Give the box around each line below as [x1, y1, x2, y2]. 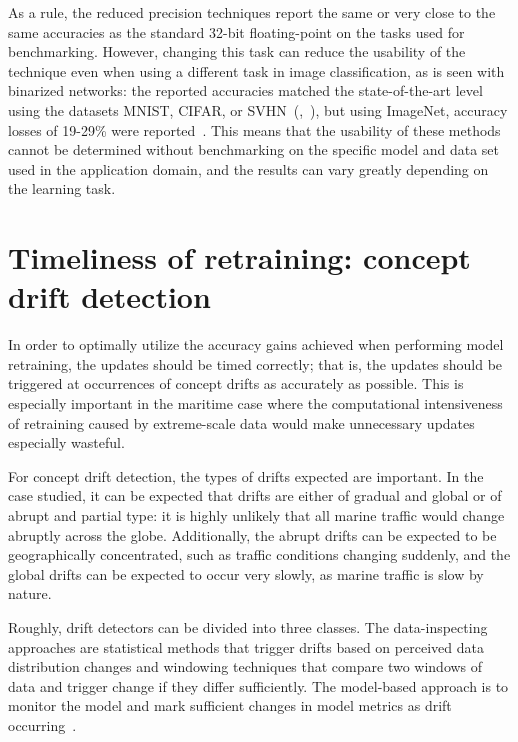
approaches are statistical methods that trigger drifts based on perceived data [8, 636, 484, 657]
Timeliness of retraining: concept [8, 237, 471, 278]
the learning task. [8, 178, 116, 199]
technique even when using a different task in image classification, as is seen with [8, 60, 505, 81]
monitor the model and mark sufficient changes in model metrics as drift [8, 695, 452, 716]
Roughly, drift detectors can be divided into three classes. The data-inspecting [8, 616, 488, 637]
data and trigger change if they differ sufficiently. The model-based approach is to [8, 675, 509, 696]
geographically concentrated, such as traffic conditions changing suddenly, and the [8, 544, 511, 565]
